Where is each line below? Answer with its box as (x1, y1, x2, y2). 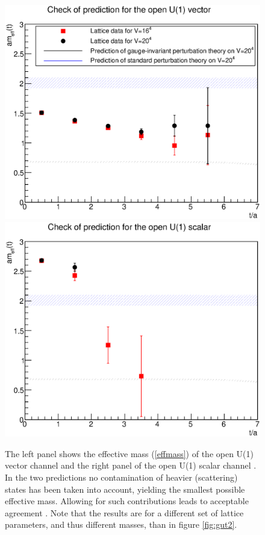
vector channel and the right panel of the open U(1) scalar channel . (5, 459, 257, 472)
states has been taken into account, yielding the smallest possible (5, 482, 245, 495)
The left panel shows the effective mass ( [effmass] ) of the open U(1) (5, 447, 254, 460)
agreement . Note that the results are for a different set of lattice (5, 506, 244, 519)
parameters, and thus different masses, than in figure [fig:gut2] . (5, 518, 237, 531)
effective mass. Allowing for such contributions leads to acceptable (5, 495, 249, 507)
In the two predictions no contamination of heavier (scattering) (5, 470, 238, 483)
